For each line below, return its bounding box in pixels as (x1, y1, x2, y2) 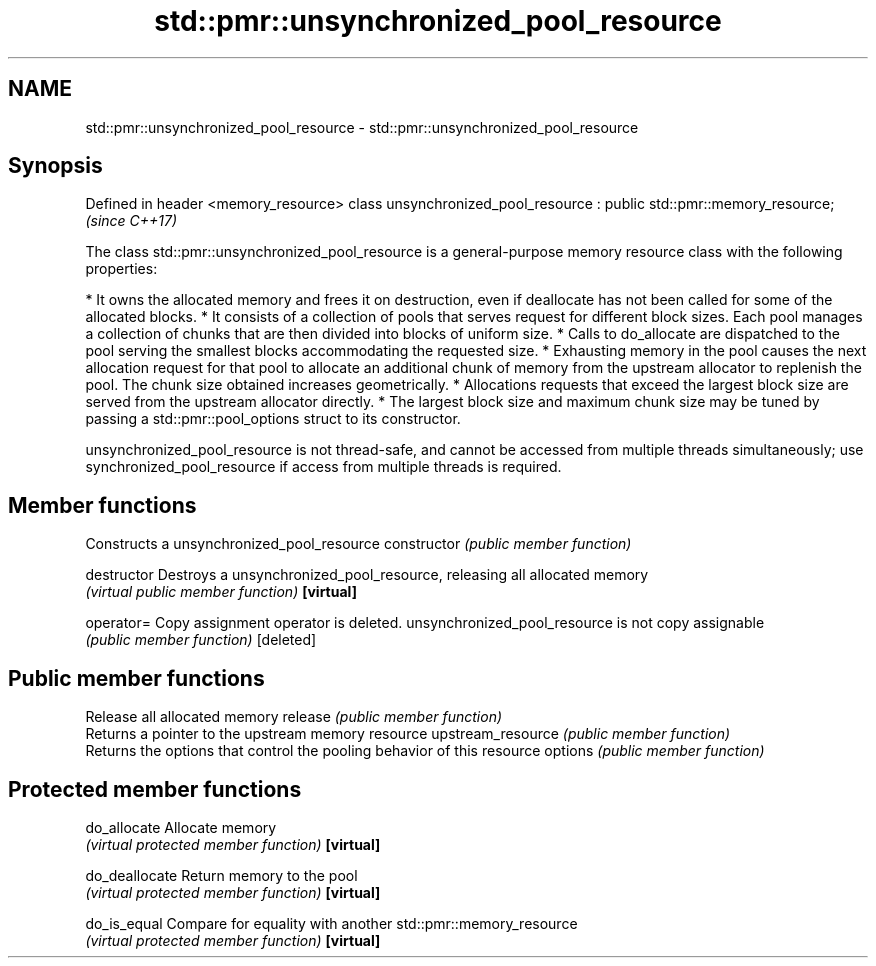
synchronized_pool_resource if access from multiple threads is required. (85, 458, 562, 476)
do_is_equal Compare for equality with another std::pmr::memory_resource (85, 914, 578, 932)
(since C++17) (85, 212, 178, 230)
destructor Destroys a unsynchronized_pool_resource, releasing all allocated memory (85, 566, 649, 584)
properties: (85, 260, 158, 278)
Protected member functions (8, 776, 302, 802)
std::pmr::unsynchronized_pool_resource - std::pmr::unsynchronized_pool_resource (85, 118, 639, 136)
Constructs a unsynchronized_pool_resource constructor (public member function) (85, 535, 632, 553)
